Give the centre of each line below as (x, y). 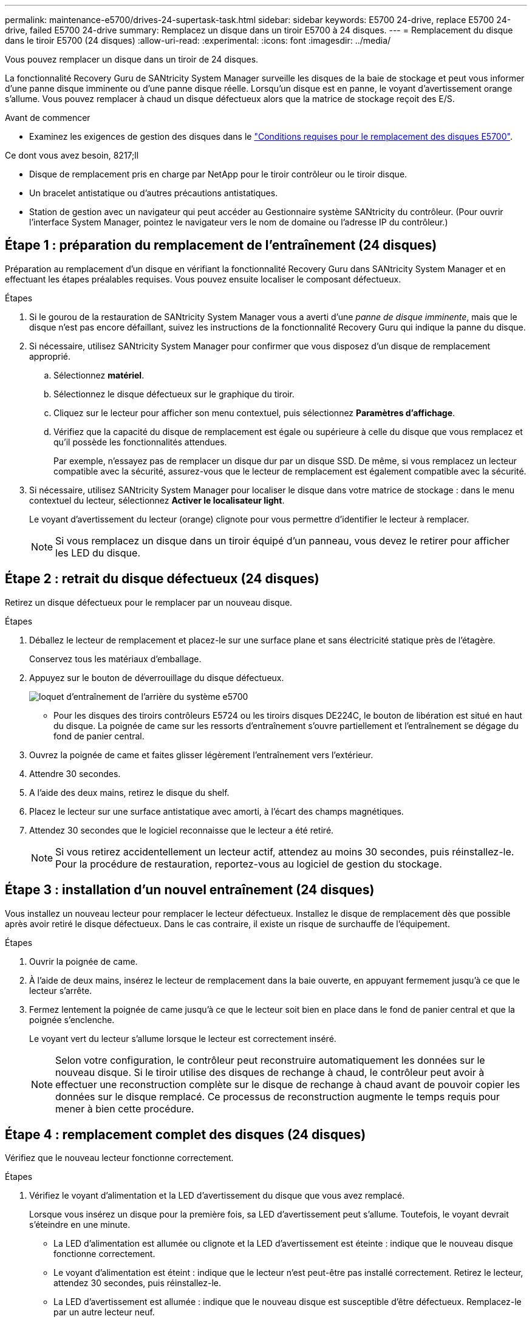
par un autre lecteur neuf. (104, 1312)
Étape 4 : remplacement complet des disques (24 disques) (186, 1134)
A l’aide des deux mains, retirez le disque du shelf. (129, 792)
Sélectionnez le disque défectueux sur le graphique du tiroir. (174, 394)
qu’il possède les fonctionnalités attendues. (140, 442)
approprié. (50, 356)
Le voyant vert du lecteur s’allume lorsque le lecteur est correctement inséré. (183, 1038)
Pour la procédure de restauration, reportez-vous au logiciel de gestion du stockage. (249, 864)
